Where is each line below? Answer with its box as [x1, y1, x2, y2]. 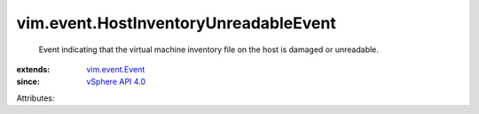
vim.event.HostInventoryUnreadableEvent [16, 13, 336, 33]
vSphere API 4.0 [86, 76, 146, 87]
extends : [16, 64, 51, 74]
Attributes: [16, 93, 55, 103]
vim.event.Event [86, 64, 145, 74]
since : [16, 76, 40, 87]
